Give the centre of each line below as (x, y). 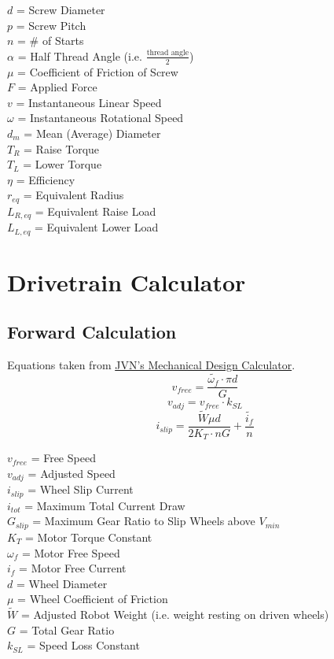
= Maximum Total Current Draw (105, 505)
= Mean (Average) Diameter (92, 133)
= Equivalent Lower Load (97, 227)
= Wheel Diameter (62, 583)
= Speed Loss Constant (83, 645)
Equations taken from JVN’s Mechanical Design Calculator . (151, 365)
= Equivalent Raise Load (95, 211)
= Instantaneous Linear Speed (89, 102)
